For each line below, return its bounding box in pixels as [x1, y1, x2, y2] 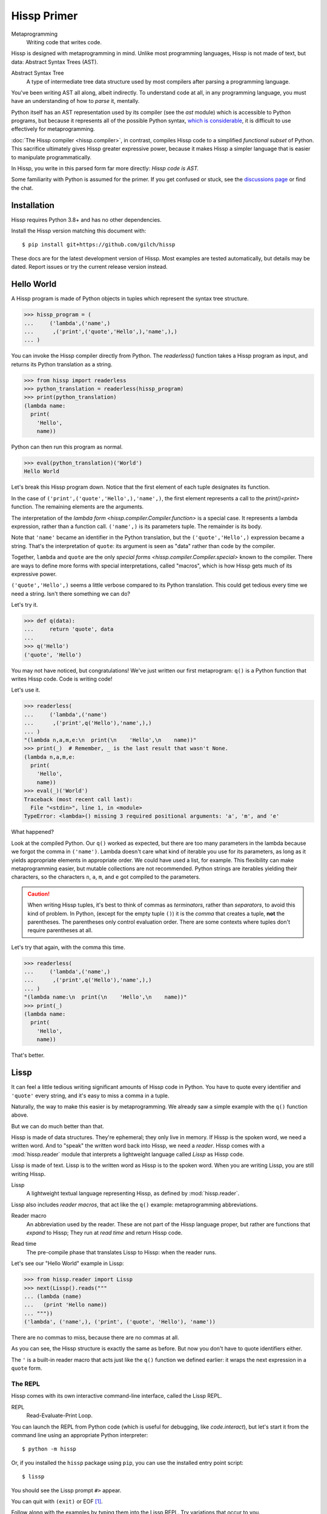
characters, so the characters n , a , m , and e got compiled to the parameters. [11, 873, 201, 881]
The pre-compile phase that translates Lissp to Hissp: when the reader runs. [26, 1248, 217, 1256]
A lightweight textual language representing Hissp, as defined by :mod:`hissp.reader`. [26, 1190, 240, 1197]
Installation [11, 200, 54, 210]
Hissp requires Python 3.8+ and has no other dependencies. [11, 216, 162, 223]
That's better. [11, 1051, 45, 1059]
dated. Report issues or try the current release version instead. [11, 263, 168, 271]
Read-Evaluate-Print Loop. [26, 1412, 93, 1420]
